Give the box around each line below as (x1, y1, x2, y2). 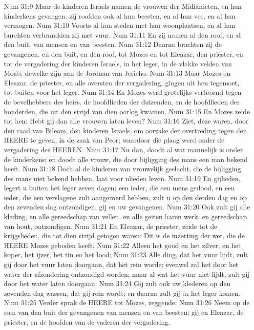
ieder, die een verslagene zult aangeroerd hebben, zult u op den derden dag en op (4, 192, 247, 202)
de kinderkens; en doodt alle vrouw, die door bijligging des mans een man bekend (4, 154, 248, 164)
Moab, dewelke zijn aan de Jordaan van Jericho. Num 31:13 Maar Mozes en (4, 68, 231, 78)
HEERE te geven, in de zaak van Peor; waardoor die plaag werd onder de (4, 135, 225, 145)
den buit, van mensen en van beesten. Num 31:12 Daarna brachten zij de (4, 39, 222, 49)
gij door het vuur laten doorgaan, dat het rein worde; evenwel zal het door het (4, 259, 239, 269)
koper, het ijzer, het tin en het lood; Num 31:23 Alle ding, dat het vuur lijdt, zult (4, 249, 248, 260)
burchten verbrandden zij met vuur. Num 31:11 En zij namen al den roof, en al (4, 29, 241, 40)
